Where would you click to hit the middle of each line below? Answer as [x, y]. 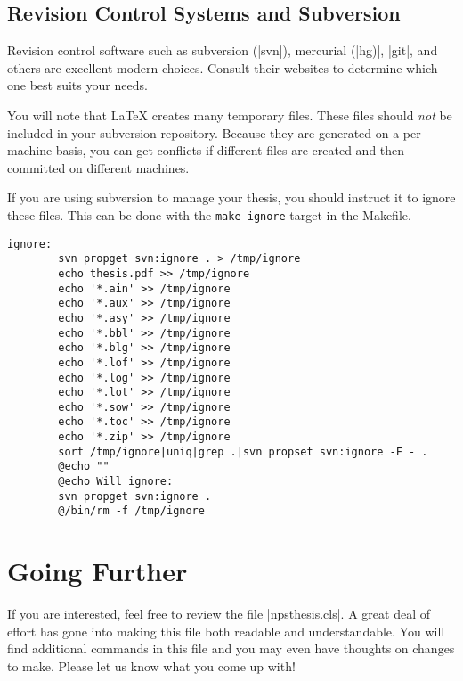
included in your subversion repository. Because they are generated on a [203, 132]
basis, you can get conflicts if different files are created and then [230, 150]
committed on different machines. [98, 167]
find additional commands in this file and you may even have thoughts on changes [231, 648]
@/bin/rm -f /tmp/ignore [131, 511]
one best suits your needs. [77, 85]
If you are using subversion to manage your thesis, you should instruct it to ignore [231, 197]
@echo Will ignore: [116, 482]
